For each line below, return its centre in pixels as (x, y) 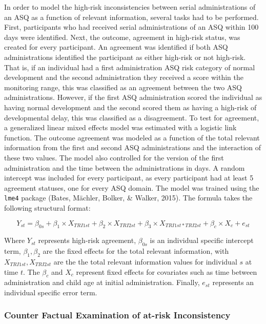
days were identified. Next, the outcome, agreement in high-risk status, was (122, 37)
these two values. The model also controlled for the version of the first (114, 157)
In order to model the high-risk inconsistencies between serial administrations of (130, 7)
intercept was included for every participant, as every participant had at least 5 (129, 178)
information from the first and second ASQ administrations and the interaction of (133, 147)
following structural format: (47, 207)
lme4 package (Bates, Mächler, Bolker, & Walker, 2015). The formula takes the (128, 198)
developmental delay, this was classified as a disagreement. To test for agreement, (132, 117)
